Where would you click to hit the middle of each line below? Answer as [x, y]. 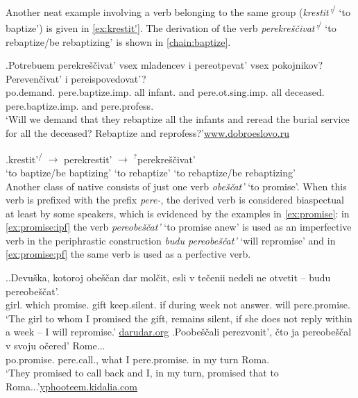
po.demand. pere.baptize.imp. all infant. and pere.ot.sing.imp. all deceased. [165, 92]
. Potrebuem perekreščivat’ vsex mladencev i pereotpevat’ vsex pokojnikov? [164, 65]
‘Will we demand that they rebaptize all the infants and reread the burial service [178, 119]
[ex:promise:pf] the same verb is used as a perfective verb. [128, 254]
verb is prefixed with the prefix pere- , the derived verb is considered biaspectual [175, 200]
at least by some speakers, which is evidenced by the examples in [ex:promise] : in [178, 213]
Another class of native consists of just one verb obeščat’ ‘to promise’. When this [176, 186]
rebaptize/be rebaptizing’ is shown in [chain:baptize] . [118, 41]
